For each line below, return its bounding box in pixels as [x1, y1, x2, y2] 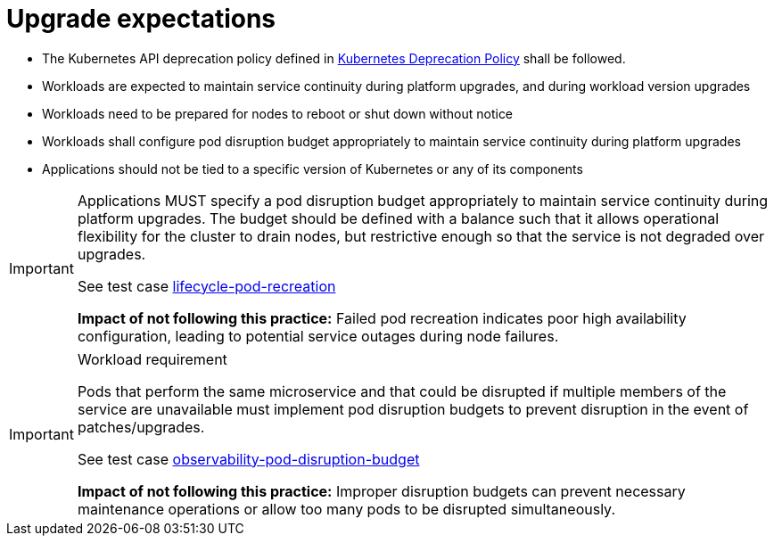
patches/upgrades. [77, 417, 205, 436]
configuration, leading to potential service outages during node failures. [77, 326, 559, 345]
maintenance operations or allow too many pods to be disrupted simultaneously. [77, 499, 615, 518]
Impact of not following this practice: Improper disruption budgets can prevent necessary [77, 481, 686, 500]
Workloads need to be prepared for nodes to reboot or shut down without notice [42, 105, 514, 121]
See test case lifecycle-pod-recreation [77, 276, 336, 295]
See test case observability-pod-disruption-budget [77, 449, 420, 468]
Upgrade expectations [6, 4, 276, 34]
